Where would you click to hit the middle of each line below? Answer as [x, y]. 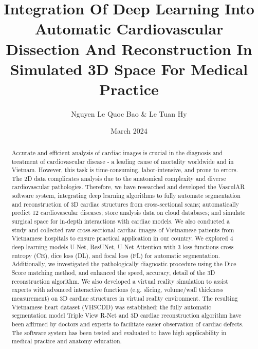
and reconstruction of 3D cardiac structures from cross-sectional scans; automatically [125, 204]
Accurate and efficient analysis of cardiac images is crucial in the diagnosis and [117, 152]
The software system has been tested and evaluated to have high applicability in [119, 332]
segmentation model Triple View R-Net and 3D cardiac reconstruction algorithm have [126, 315]
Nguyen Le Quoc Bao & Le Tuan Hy [129, 113]
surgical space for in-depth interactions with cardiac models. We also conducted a [121, 221]
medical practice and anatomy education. [67, 341]
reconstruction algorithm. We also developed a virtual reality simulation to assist [120, 281]
